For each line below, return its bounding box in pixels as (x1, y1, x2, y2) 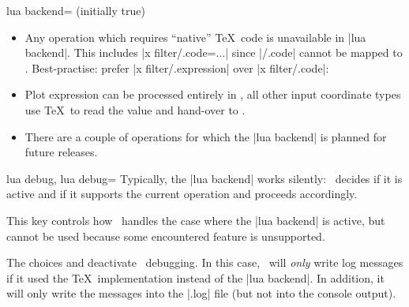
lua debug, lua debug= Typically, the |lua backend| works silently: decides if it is (6, 170, 403, 186)
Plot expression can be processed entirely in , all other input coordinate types (24, 86, 401, 103)
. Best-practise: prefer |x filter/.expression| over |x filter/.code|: (24, 59, 329, 76)
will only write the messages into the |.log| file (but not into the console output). (6, 285, 396, 301)
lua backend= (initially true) (6, 2, 145, 18)
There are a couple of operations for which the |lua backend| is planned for (24, 128, 387, 144)
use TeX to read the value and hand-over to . (24, 101, 246, 118)
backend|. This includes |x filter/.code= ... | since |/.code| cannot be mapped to (24, 44, 403, 61)
